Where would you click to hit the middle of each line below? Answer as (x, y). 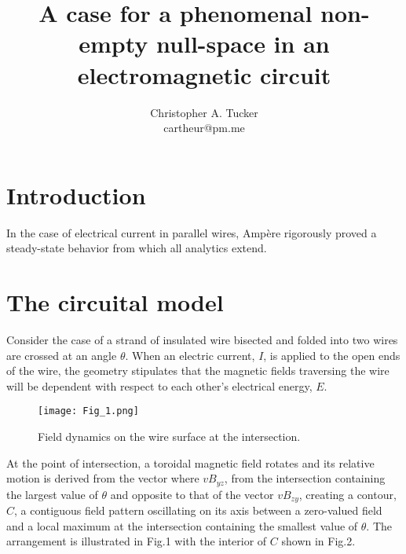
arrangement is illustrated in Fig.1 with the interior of (137, 541)
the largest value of (52, 494)
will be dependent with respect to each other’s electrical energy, (159, 385)
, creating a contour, (347, 494)
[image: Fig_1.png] (88, 411)
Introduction (76, 194)
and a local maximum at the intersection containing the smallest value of (182, 525)
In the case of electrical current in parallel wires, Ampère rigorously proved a (192, 232)
